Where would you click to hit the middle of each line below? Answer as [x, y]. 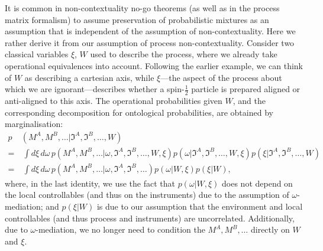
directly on [270, 229]
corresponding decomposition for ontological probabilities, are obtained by [139, 112]
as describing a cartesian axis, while [89, 77]
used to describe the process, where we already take [184, 54]
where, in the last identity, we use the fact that [90, 183]
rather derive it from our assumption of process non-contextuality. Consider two [150, 42]
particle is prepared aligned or [246, 89]
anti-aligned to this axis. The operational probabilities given [114, 100]
